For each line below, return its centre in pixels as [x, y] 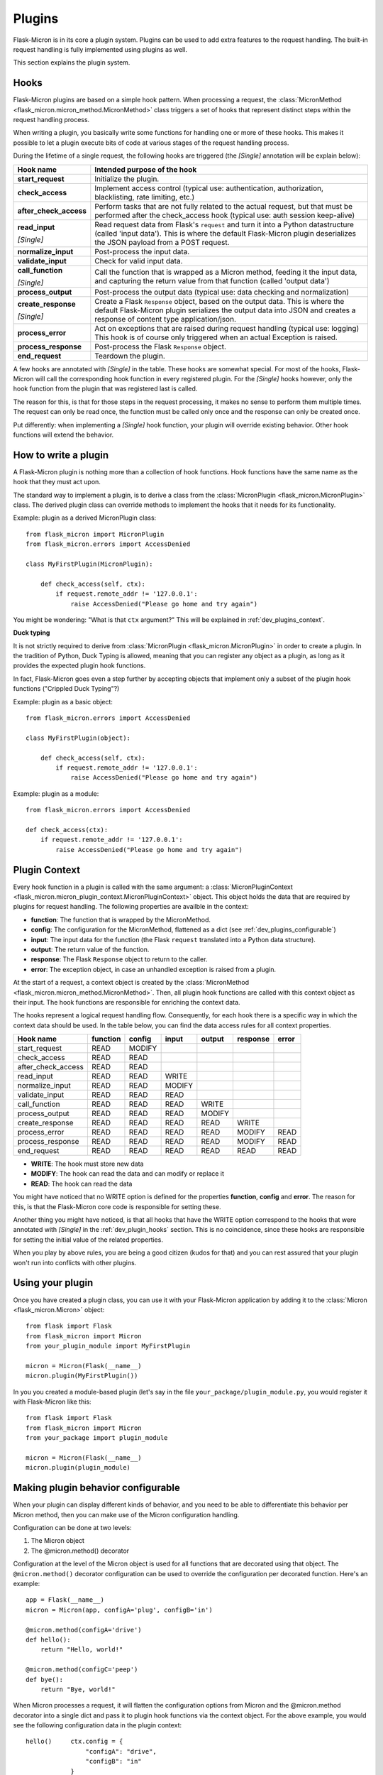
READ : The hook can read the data [82, 1184]
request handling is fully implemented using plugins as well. [100, 49]
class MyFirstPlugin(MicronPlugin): [89, 564]
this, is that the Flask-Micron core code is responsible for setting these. [117, 1206]
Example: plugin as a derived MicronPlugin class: [85, 518]
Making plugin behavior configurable [97, 1488]
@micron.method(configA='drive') [84, 1630]
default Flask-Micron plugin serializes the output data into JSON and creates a [225, 310]
